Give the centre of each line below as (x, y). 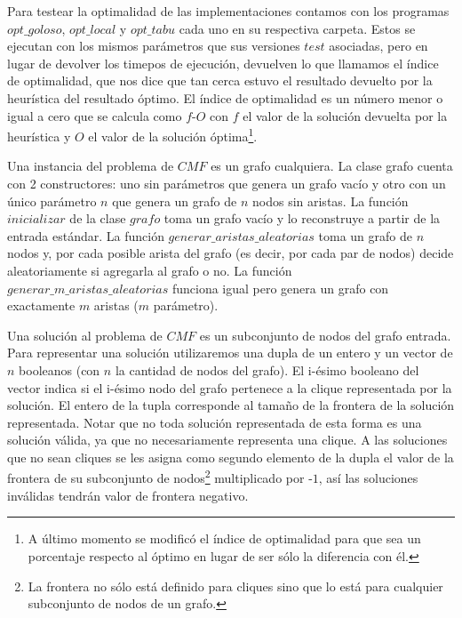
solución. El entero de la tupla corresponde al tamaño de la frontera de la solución (231, 405)
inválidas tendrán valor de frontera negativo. (128, 495)
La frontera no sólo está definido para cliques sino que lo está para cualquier (235, 586)
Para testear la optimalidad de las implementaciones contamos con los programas (228, 11)
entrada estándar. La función (86, 235)
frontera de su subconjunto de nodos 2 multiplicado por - (160, 477)
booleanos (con (60, 369)
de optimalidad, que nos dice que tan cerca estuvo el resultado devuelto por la (220, 80)
